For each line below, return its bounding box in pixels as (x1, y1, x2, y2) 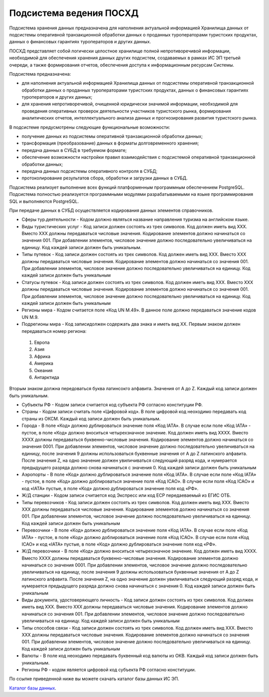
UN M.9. (21, 314, 39, 320)
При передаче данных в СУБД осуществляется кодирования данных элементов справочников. (9, 207, 214, 213)
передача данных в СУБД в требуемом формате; (21, 147, 127, 153)
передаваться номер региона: (21, 328, 87, 334)
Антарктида (34, 374, 59, 380)
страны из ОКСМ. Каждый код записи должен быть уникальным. (21, 416, 161, 421)
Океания (34, 367, 53, 373)
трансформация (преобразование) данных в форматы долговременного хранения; (21, 140, 199, 146)
